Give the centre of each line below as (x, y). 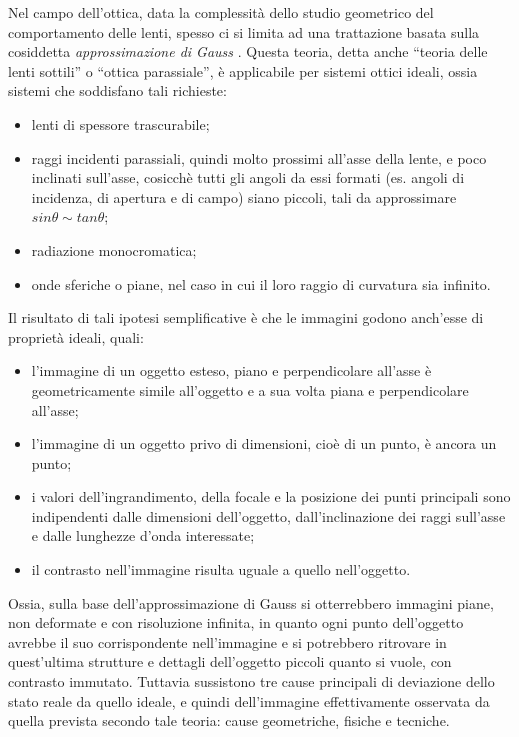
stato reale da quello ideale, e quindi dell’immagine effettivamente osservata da (249, 700)
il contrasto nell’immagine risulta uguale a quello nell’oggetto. (221, 569)
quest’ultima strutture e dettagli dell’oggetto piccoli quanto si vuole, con (230, 661)
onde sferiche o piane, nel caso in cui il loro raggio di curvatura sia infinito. (261, 283)
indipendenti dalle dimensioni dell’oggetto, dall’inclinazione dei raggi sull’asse (268, 515)
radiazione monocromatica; (114, 249)
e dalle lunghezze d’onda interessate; (143, 535)
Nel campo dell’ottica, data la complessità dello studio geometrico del (221, 12)
